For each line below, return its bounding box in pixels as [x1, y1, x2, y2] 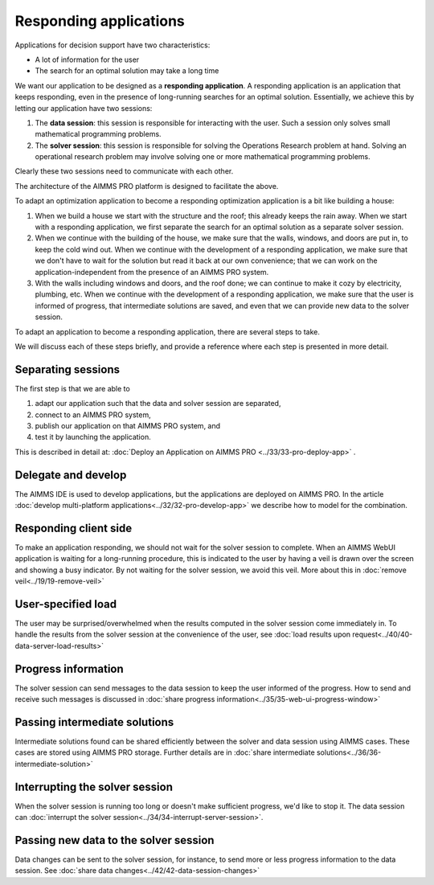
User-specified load [14, 597, 117, 611]
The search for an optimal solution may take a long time [35, 66, 219, 76]
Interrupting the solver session [14, 780, 173, 793]
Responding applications [14, 12, 185, 30]
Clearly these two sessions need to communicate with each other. [14, 166, 234, 176]
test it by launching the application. [35, 432, 152, 442]
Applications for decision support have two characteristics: [14, 40, 211, 50]
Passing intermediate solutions [14, 715, 174, 729]
